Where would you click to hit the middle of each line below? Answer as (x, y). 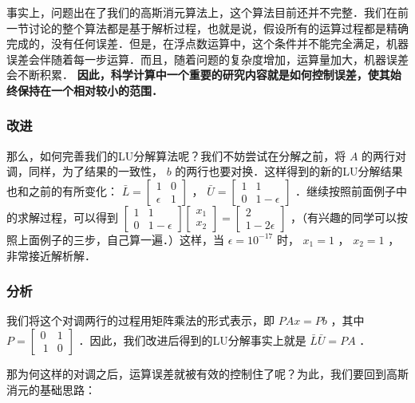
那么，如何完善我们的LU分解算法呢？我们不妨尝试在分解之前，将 (176, 155)
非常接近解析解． (51, 255)
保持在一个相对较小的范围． (90, 90)
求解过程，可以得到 (67, 217)
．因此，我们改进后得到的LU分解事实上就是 (192, 340)
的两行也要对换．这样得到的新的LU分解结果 (289, 171)
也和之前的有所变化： (62, 190)
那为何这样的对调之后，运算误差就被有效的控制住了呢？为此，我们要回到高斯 (207, 373)
